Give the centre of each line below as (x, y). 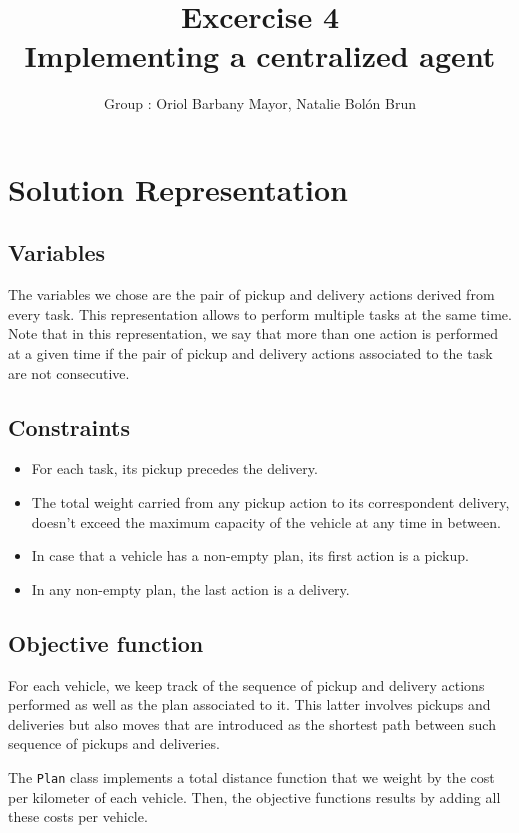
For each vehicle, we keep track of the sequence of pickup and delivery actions (246, 684)
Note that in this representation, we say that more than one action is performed (253, 333)
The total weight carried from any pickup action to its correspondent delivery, (270, 502)
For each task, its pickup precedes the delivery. (174, 468)
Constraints (69, 426)
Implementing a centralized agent (260, 55)
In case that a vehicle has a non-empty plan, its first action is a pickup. (250, 555)
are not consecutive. (69, 372)
